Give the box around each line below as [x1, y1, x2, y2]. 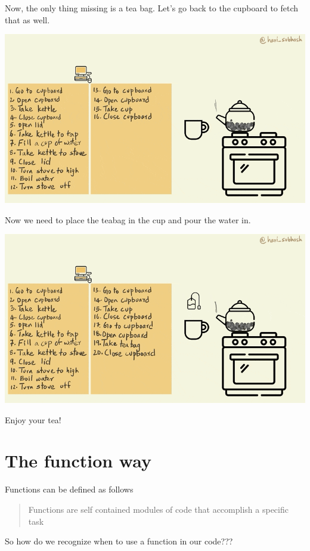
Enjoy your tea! [5, 413, 61, 426]
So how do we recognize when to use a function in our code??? [5, 535, 233, 547]
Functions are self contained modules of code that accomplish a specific [28, 503, 289, 515]
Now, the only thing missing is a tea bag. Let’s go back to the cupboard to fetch [5, 2, 299, 14]
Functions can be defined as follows [5, 483, 134, 495]
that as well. [5, 13, 50, 26]
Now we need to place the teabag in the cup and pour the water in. [5, 213, 251, 226]
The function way [5, 448, 151, 473]
